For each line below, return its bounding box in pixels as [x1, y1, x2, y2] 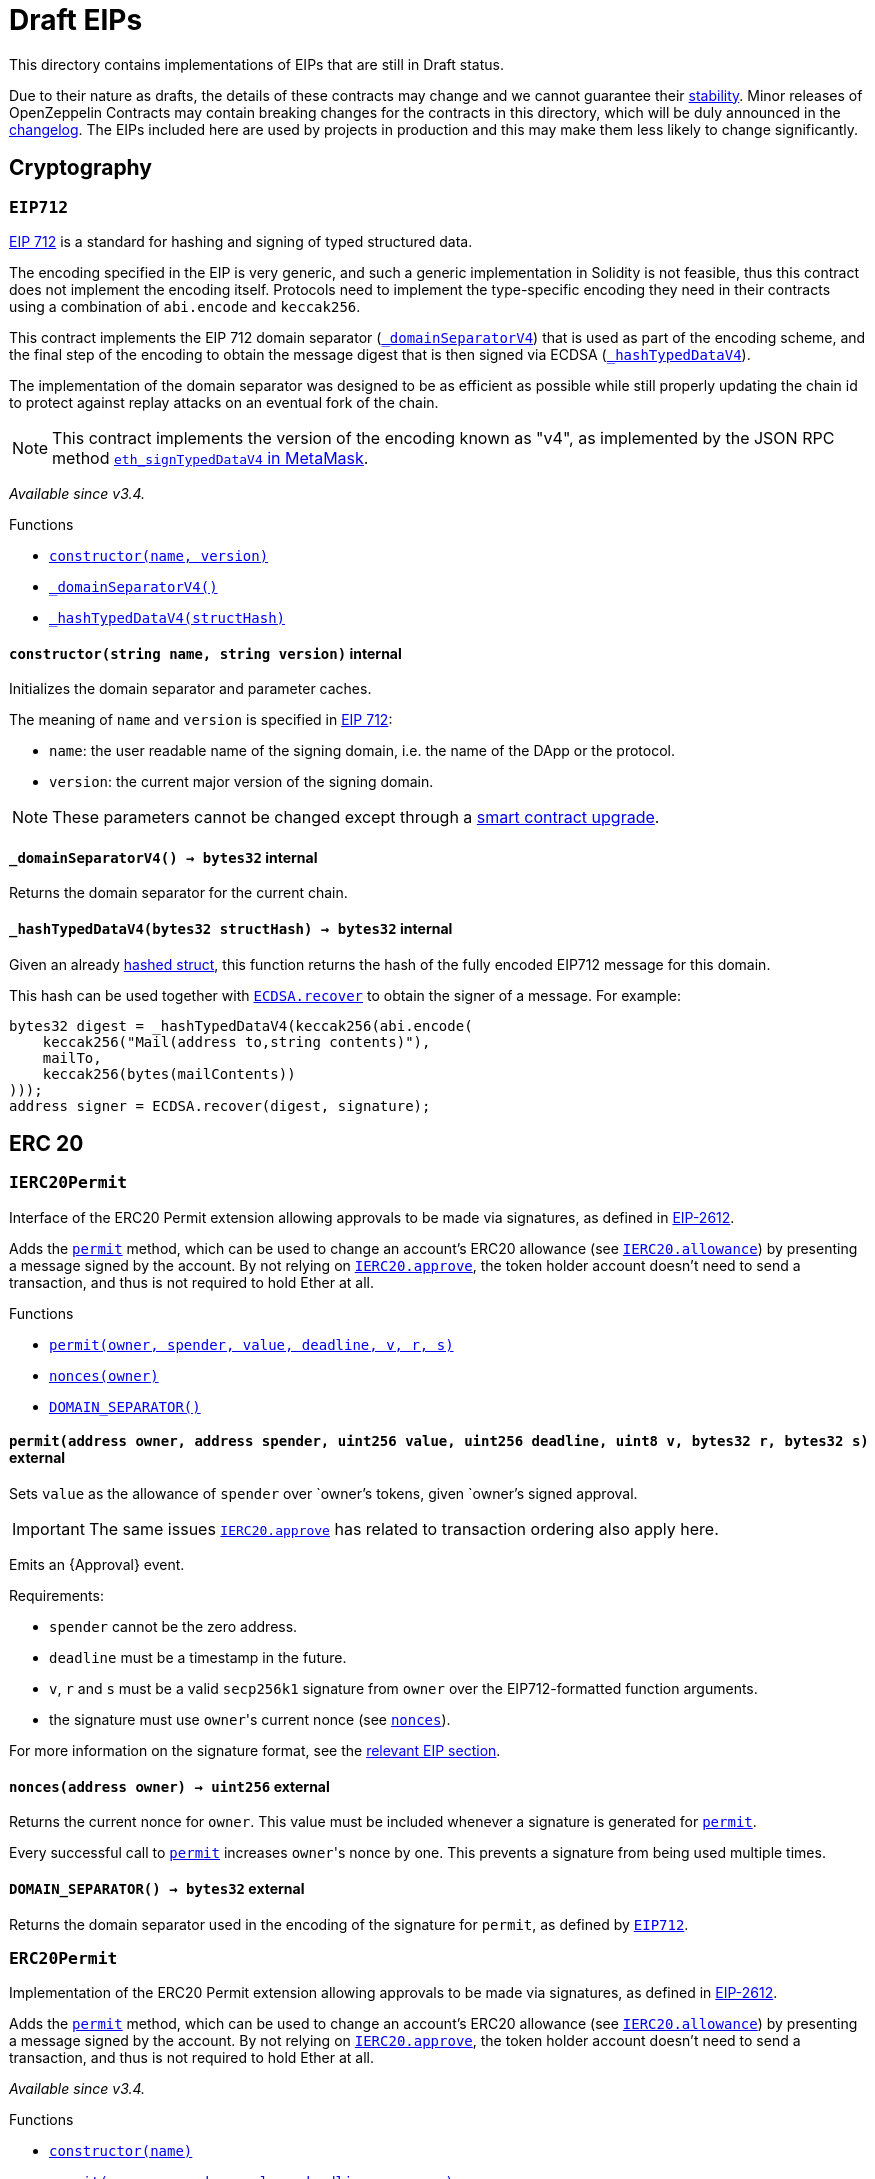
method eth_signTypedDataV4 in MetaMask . [52, 447, 369, 468]
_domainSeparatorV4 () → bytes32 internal [9, 848, 318, 866]
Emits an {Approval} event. [9, 1556, 185, 1574]
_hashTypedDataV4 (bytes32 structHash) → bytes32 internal [9, 920, 453, 938]
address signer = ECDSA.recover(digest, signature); [9, 1097, 431, 1114]
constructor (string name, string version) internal [9, 644, 402, 662]
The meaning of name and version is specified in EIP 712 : [9, 711, 393, 729]
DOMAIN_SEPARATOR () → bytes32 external [9, 1879, 305, 1897]
